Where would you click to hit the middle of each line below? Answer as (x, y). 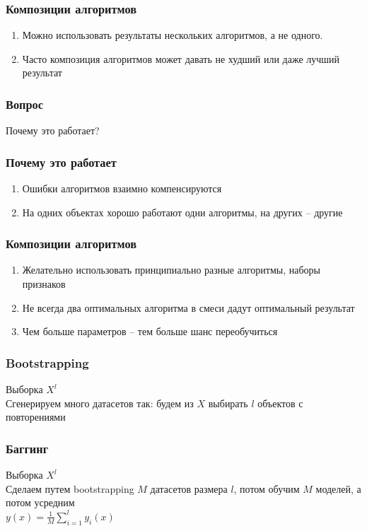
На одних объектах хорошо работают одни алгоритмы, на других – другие (182, 212)
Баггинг (27, 448)
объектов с (280, 403)
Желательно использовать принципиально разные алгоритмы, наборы (171, 270)
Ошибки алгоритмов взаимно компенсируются (122, 188)
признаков (44, 284)
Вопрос (25, 104)
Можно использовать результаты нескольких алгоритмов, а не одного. (173, 35)
